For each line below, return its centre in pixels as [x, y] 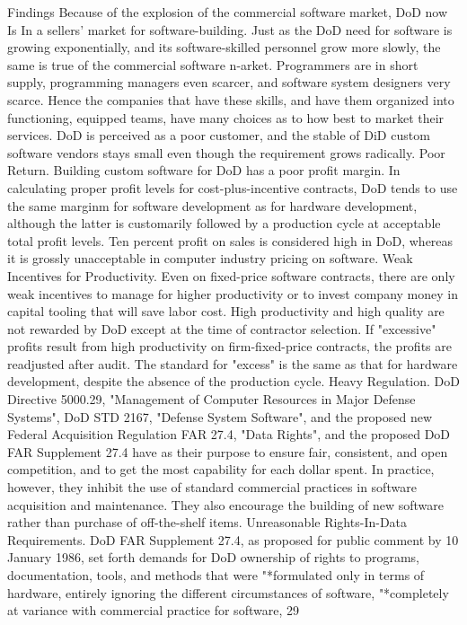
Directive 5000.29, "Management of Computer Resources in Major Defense [211, 399]
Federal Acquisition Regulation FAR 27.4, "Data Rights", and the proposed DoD [229, 434]
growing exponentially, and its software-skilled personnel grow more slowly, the [224, 47]
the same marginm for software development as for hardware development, [212, 205]
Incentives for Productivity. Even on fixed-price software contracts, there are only [231, 275]
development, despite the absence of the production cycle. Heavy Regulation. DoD [233, 381]
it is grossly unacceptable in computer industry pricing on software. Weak [210, 258]
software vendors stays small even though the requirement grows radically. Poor [226, 152]
